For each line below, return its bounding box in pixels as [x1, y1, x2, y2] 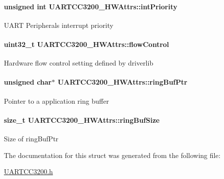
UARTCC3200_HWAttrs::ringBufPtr [57, 77, 187, 87]
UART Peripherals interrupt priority [4, 20, 113, 30]
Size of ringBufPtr [4, 133, 59, 143]
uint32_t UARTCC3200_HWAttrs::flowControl [4, 39, 169, 49]
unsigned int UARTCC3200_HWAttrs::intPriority [4, 1, 178, 11]
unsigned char [4, 77, 52, 87]
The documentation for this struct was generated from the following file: [4, 150, 221, 160]
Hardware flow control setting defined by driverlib [4, 58, 154, 68]
